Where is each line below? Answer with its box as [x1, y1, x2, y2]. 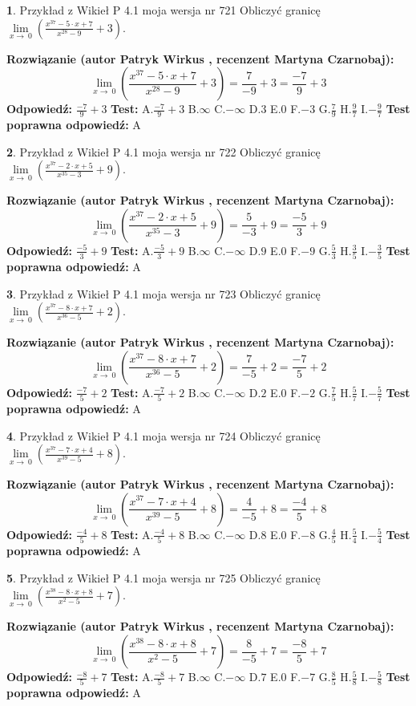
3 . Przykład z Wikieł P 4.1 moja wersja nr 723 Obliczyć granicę [6, 285, 321, 302]
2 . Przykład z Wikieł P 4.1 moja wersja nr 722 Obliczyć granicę [6, 143, 321, 160]
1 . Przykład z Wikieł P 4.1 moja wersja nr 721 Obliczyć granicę [6, 2, 321, 18]
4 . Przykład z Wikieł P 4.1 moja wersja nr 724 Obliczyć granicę [6, 427, 321, 444]
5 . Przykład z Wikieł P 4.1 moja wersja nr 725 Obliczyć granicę [6, 569, 321, 586]
